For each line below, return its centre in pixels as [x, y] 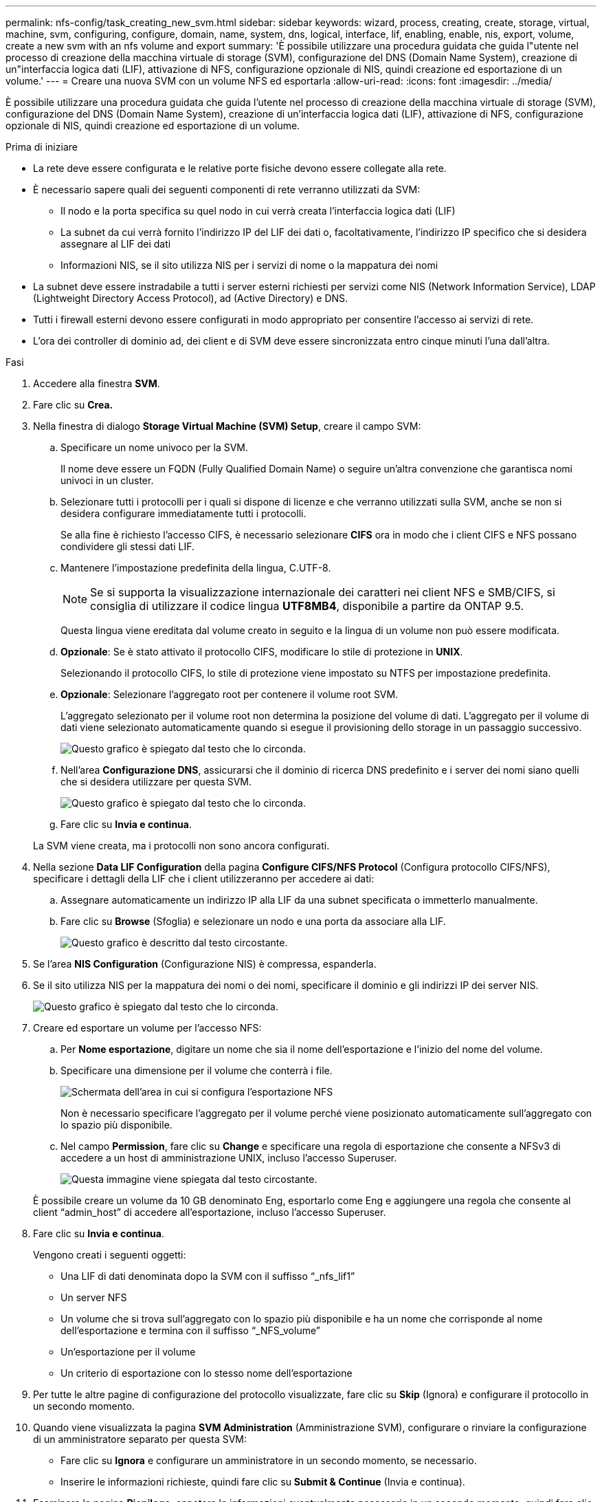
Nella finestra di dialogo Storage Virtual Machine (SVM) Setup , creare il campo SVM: [227, 426]
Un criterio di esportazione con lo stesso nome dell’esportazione [207, 1373]
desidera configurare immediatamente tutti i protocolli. [183, 513]
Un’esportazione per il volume [128, 1352]
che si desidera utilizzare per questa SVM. [156, 782]
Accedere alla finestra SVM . [97, 383]
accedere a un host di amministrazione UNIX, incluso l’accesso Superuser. [229, 1158]
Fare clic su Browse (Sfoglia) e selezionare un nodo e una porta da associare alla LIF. [253, 921]
